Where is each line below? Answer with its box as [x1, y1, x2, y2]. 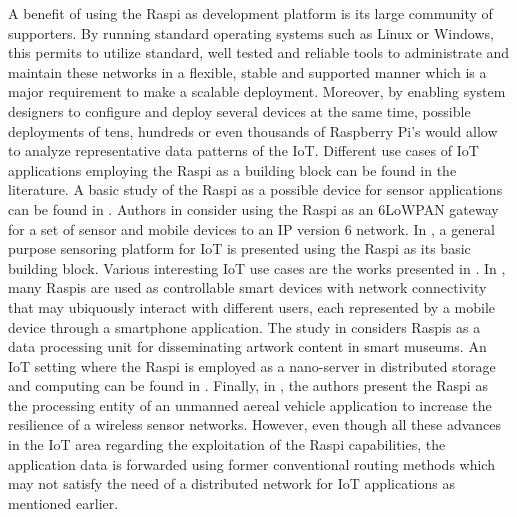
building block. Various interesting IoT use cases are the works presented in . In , [8, 257, 506, 278]
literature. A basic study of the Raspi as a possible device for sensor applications [8, 179, 503, 200]
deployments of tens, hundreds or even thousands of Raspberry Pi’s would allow [8, 120, 498, 141]
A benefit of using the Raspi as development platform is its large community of [8, 3, 493, 23]
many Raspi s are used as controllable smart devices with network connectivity [8, 277, 487, 298]
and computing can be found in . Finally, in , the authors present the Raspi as [8, 375, 488, 396]
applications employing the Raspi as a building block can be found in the [8, 159, 457, 180]
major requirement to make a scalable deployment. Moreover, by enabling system [8, 81, 506, 102]
